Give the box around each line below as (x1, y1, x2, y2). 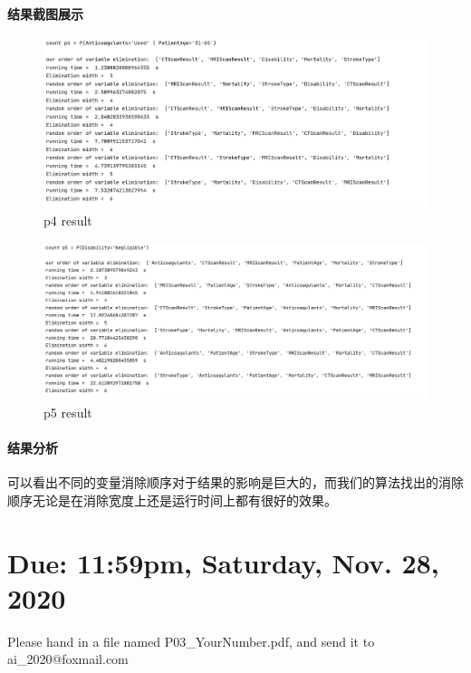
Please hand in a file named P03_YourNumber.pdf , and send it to (7, 631, 375, 650)
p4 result (43, 211, 92, 230)
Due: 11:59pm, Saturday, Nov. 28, (7, 543, 439, 581)
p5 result (43, 402, 92, 421)
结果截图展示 (7, 4, 83, 23)
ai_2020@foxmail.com (7, 649, 129, 668)
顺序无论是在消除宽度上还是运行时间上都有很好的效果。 (7, 490, 337, 509)
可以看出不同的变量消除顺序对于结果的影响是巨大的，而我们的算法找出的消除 (7, 473, 464, 492)
